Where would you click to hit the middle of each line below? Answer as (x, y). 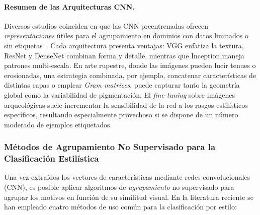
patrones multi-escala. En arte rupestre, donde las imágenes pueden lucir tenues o (130, 65)
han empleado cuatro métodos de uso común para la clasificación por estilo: (120, 207)
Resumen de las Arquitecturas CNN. (69, 6)
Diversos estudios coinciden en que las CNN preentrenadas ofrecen (106, 25)
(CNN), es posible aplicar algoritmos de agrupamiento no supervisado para (119, 187)
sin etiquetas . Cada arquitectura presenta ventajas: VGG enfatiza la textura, (124, 45)
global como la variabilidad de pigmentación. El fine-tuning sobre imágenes (120, 94)
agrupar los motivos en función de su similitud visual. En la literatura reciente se (129, 197)
